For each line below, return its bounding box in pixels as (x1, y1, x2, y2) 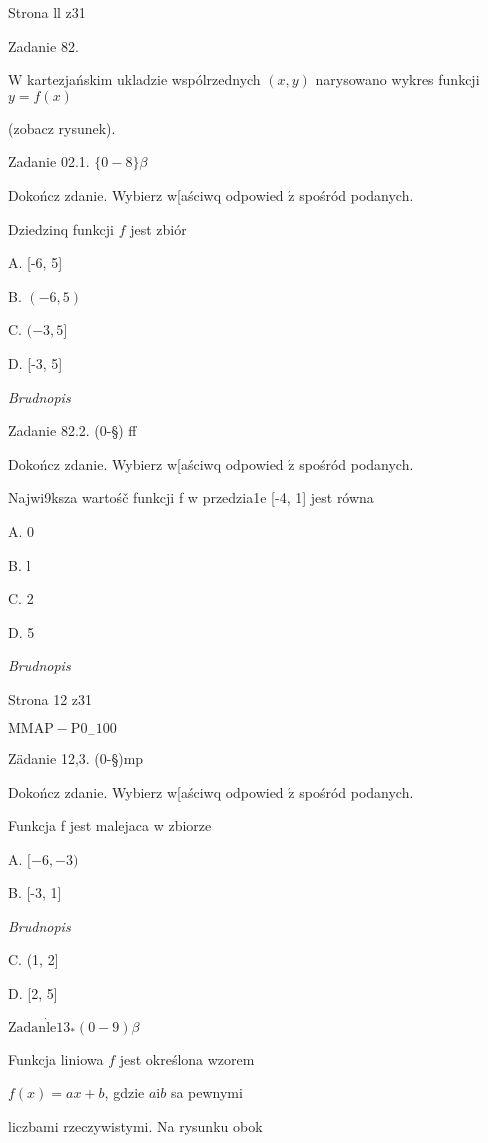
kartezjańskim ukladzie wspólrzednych (27, 69, 261, 90)
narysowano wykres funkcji (315, 69, 480, 90)
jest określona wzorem (119, 1048, 255, 1069)
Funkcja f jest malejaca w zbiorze (8, 815, 212, 836)
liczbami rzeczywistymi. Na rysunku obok (8, 1116, 263, 1137)
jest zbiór (130, 218, 187, 239)
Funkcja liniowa (8, 1048, 104, 1069)
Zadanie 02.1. (8, 151, 90, 172)
